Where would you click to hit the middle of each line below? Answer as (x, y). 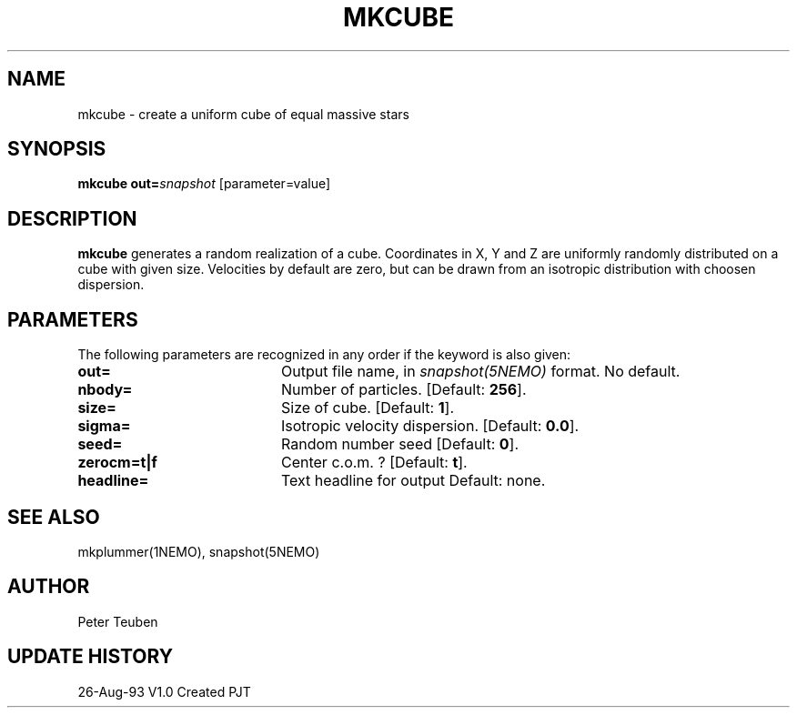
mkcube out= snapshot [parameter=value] (204, 184)
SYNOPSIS (57, 149)
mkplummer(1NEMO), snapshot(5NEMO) (199, 551)
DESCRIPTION (72, 218)
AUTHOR (49, 587)
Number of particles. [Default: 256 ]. (404, 390)
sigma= (104, 426)
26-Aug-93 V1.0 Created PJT (164, 691)
